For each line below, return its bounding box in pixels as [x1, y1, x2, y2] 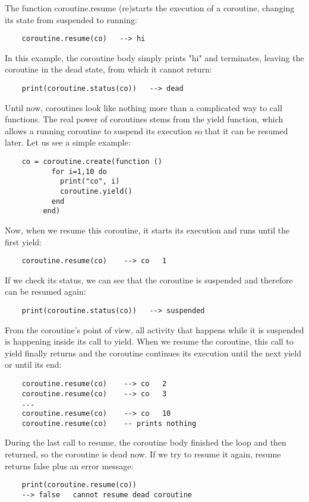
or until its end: [5, 358, 62, 371]
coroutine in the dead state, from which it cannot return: [5, 63, 212, 75]
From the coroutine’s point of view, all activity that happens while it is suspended [5, 323, 304, 336]
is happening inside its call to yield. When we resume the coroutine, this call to [5, 335, 294, 348]
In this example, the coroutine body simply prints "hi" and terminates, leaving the [5, 51, 304, 64]
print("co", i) [60, 177, 120, 186]
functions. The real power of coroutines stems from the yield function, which [5, 113, 283, 125]
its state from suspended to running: [5, 13, 137, 26]
